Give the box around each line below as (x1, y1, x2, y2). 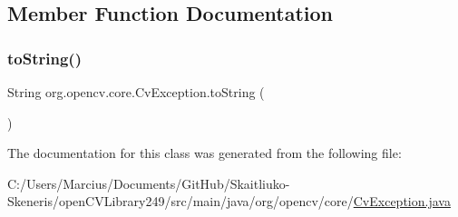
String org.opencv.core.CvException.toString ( (7, 83, 265, 101)
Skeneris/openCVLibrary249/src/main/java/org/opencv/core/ (7, 192, 354, 211)
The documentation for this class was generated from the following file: (7, 143, 402, 163)
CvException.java (353, 192, 451, 211)
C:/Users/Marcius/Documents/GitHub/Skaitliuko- (7, 173, 290, 192)
